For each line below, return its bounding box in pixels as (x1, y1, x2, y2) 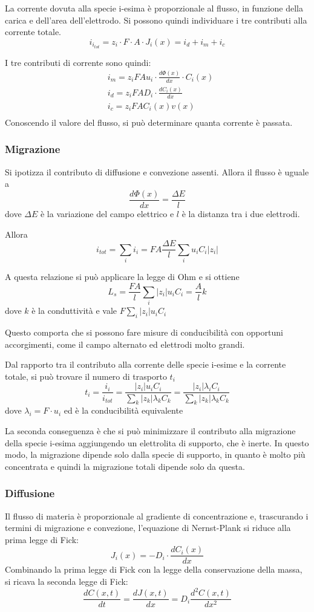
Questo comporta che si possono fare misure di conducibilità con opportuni (5, 326, 283, 339)
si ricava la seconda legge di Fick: (5, 575, 128, 587)
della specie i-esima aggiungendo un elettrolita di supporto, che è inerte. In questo (5, 436, 309, 449)
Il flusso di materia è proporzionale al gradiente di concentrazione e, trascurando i (5, 509, 309, 522)
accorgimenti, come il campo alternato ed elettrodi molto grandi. (5, 337, 245, 350)
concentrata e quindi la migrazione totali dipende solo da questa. (5, 460, 245, 472)
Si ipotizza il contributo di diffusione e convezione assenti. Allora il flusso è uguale (5, 165, 309, 178)
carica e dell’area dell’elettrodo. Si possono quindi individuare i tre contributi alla (5, 13, 307, 26)
